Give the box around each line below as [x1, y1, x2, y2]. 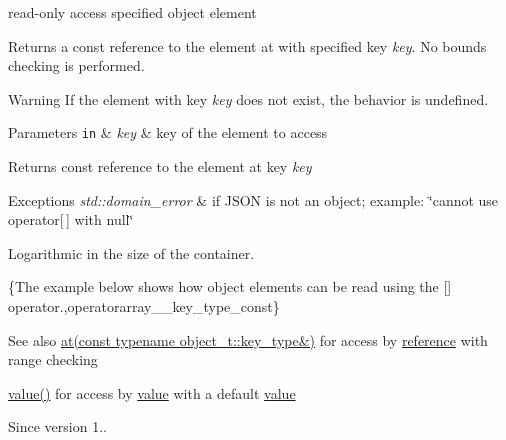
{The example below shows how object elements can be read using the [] [8, 276, 452, 297]
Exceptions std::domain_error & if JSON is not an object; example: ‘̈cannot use [8, 189, 499, 210]
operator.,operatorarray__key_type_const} [8, 296, 280, 316]
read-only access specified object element [8, 2, 257, 22]
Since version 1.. [8, 416, 107, 437]
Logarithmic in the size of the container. [8, 242, 255, 263]
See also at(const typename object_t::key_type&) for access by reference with [8, 329, 488, 350]
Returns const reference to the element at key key [8, 156, 312, 177]
